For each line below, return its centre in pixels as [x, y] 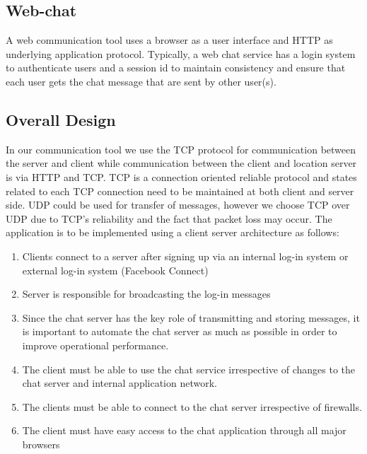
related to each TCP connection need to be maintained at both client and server [180, 191]
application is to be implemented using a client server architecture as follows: [173, 232]
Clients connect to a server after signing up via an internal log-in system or [185, 256]
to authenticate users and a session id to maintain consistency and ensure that [176, 68]
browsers [41, 444]
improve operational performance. [95, 345]
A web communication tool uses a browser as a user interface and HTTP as [169, 40]
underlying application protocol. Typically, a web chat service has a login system [181, 53]
